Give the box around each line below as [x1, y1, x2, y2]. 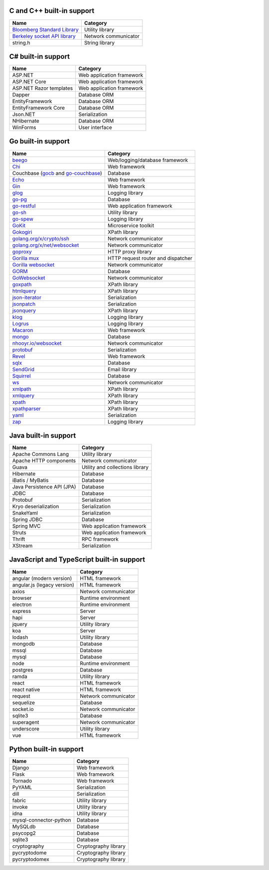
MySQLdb [12, 823, 36, 830]
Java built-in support [9, 431, 76, 439]
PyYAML [12, 784, 32, 791]
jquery [12, 620, 27, 627]
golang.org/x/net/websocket [12, 242, 79, 249]
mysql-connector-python [12, 817, 71, 824]
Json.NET [12, 111, 35, 118]
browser [12, 594, 32, 601]
